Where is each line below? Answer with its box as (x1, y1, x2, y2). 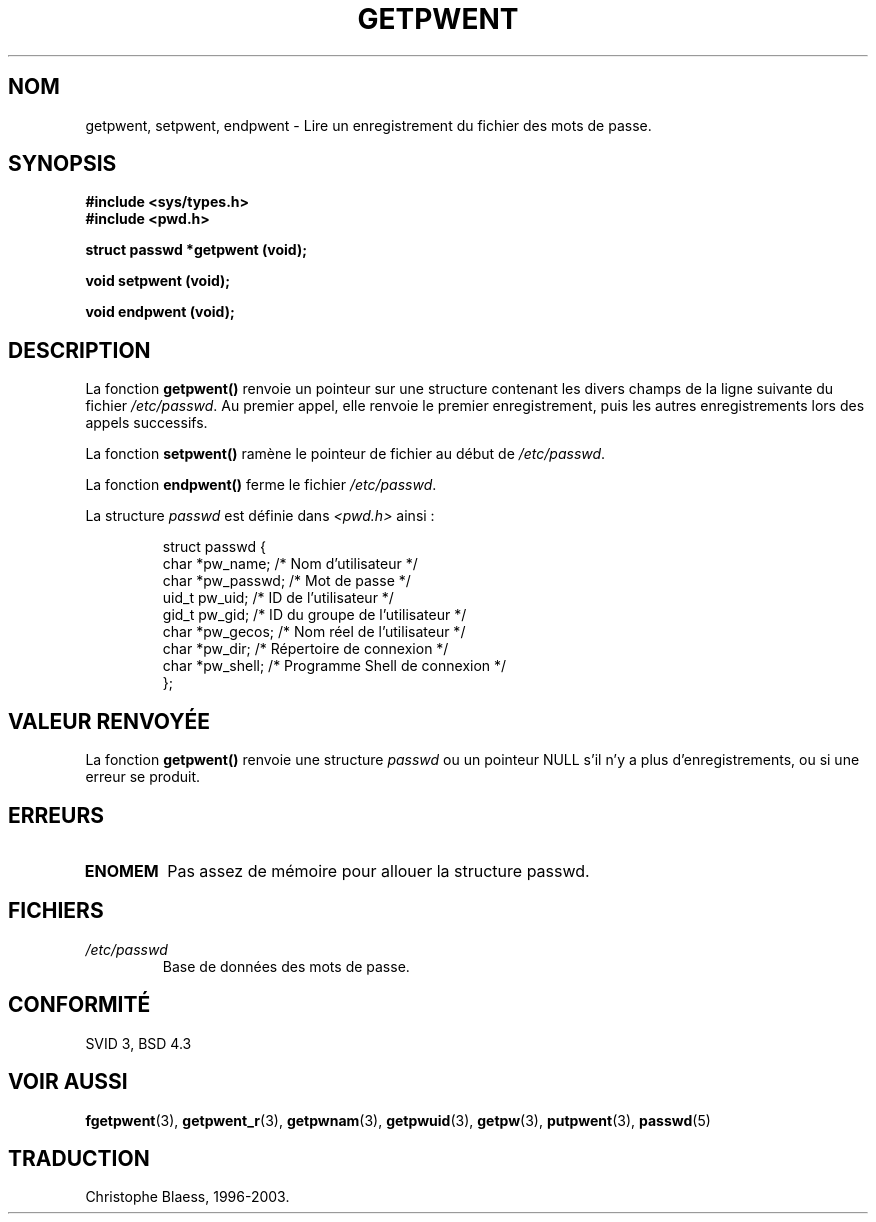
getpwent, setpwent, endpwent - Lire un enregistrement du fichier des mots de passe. (85, 116, 652, 134)
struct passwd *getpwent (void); (85, 241, 308, 259)
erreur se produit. (85, 768, 201, 786)
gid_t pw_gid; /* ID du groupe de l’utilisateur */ (162, 606, 467, 624)
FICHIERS (8, 898, 104, 924)
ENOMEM (84, 860, 159, 881)
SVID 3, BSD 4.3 (85, 1034, 192, 1052)
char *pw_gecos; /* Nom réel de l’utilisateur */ (162, 623, 466, 641)
